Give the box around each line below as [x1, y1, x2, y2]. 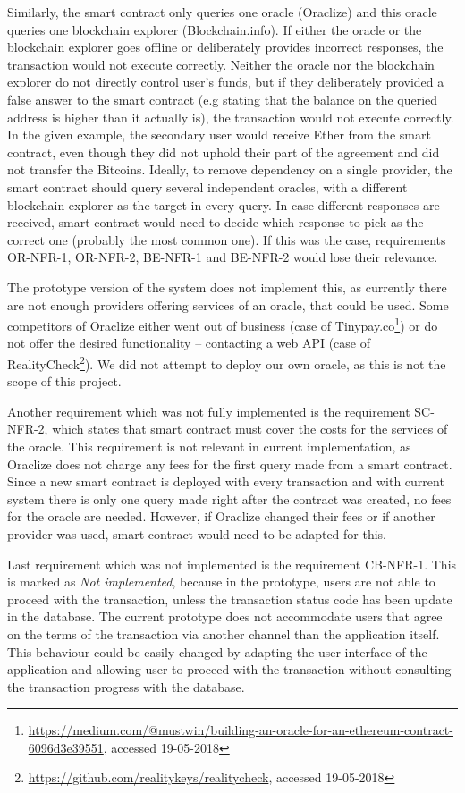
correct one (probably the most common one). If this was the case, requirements [7, 230, 446, 249]
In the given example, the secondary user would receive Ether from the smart [7, 125, 431, 144]
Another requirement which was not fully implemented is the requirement [7, 401, 410, 420]
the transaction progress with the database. [7, 677, 245, 696]
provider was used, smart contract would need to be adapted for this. [7, 524, 387, 543]
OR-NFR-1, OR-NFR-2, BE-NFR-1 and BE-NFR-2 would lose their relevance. [7, 248, 438, 266]
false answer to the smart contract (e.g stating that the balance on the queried [7, 89, 438, 108]
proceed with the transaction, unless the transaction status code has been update [7, 589, 452, 608]
